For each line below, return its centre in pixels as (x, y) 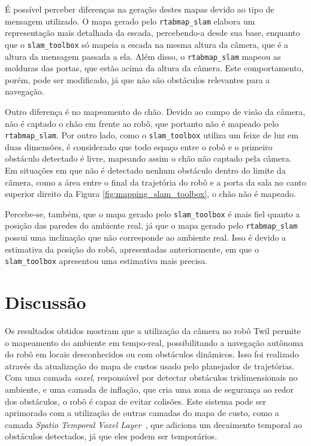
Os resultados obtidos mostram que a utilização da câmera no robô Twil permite (153, 331)
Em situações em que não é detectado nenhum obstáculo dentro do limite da (145, 170)
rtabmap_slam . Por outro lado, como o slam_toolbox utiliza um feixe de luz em (152, 135)
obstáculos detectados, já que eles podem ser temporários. (111, 436)
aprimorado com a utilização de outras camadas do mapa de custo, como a (142, 413)
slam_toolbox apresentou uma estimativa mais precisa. (106, 261)
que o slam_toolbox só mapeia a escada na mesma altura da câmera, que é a (147, 44)
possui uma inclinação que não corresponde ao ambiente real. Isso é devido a (146, 237)
